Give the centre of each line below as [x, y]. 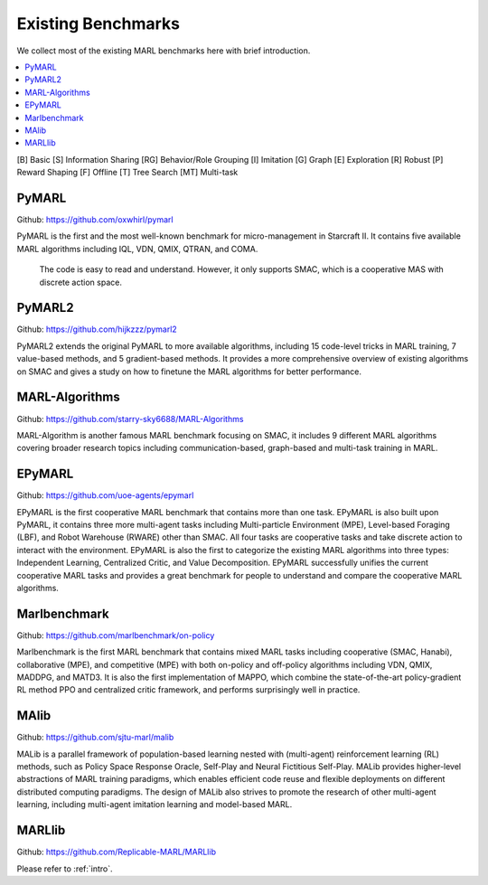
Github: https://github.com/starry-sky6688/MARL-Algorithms [130, 419]
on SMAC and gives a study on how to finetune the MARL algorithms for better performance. [189, 372]
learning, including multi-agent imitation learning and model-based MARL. [155, 805]
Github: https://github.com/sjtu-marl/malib [95, 738]
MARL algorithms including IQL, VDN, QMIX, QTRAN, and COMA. [137, 249]
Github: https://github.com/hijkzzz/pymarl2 [97, 329]
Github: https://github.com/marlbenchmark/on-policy [116, 635]
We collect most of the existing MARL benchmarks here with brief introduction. [164, 51]
